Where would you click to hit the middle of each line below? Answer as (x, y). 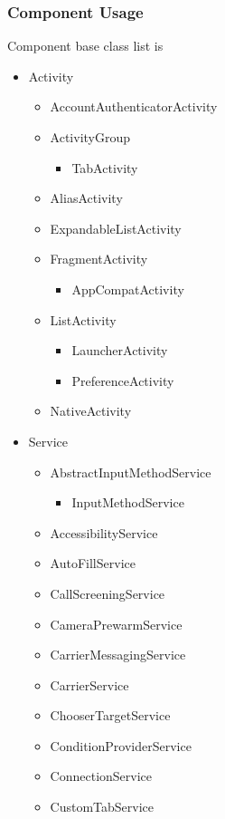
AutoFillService (93, 563)
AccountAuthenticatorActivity (134, 106)
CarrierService (89, 684)
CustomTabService (102, 807)
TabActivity (105, 167)
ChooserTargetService (110, 715)
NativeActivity (91, 411)
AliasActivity (86, 198)
